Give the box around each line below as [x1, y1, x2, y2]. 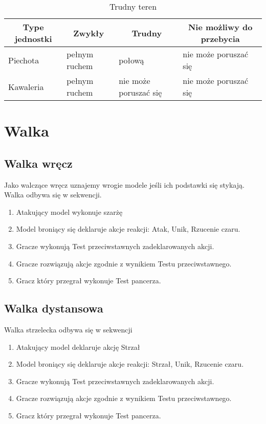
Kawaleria [8, 80, 44, 93]
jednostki [14, 33, 52, 44]
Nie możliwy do [188, 21, 253, 33]
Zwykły [73, 27, 104, 39]
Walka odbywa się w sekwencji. [4, 189, 102, 200]
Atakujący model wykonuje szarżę [16, 206, 123, 217]
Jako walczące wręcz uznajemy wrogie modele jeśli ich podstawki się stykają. [4, 179, 245, 190]
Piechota [8, 54, 39, 66]
